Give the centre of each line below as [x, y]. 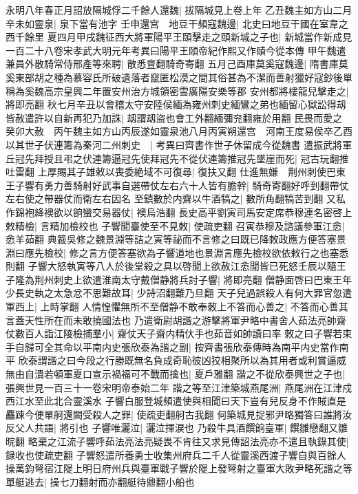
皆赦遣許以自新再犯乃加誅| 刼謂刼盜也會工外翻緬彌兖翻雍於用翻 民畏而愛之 [174, 117]
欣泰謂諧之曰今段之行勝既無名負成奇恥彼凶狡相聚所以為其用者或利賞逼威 [182, 360]
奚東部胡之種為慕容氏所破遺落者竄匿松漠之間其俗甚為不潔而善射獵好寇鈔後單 [179, 77]
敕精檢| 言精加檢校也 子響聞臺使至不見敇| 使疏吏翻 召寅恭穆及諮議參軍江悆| [175, 225]
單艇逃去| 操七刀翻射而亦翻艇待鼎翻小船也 [100, 481]
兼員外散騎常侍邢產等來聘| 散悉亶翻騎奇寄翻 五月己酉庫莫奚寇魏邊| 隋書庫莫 [177, 64]
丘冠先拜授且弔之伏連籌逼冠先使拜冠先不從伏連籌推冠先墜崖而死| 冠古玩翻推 [177, 158]
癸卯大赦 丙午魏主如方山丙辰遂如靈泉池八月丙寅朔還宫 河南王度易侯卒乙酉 [179, 131]
